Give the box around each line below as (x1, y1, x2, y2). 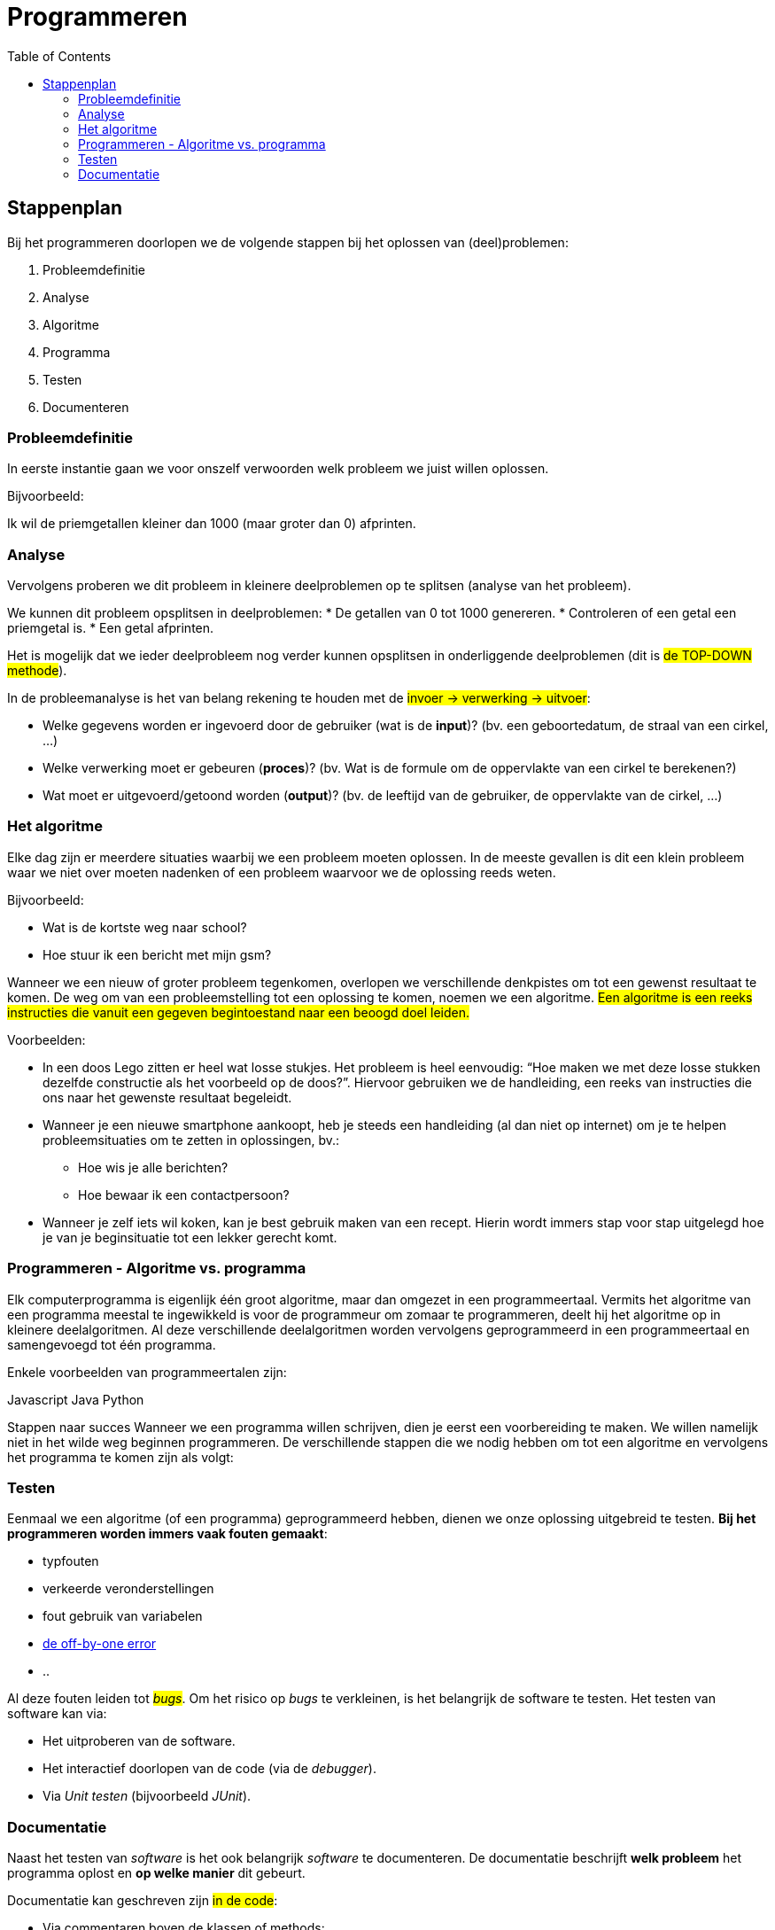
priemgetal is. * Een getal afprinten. (7, 620, 214, 636)
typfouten (43, 1553, 99, 1569)
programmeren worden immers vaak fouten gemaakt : (7, 1526, 328, 1542)
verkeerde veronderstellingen (43, 1581, 214, 1597)
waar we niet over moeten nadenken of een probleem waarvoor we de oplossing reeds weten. (7, 864, 556, 880)
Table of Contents (7, 48, 112, 64)
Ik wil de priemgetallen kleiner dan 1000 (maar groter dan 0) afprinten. (7, 516, 416, 532)
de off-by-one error (43, 1636, 157, 1652)
